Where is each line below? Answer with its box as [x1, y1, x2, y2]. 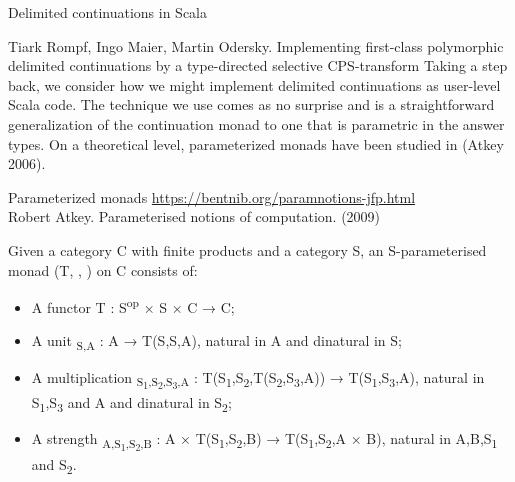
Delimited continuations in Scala [8, 2, 208, 22]
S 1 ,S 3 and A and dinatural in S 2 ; [31, 392, 232, 416]
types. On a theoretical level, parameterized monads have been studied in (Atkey [8, 133, 504, 154]
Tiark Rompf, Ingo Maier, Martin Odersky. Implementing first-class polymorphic [8, 35, 504, 56]
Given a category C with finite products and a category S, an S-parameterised [8, 239, 487, 260]
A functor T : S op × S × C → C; [31, 294, 235, 317]
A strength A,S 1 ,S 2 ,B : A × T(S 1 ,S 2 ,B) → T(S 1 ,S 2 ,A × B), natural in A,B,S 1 [31, 428, 498, 455]
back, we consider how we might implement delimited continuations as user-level [8, 74, 501, 95]
